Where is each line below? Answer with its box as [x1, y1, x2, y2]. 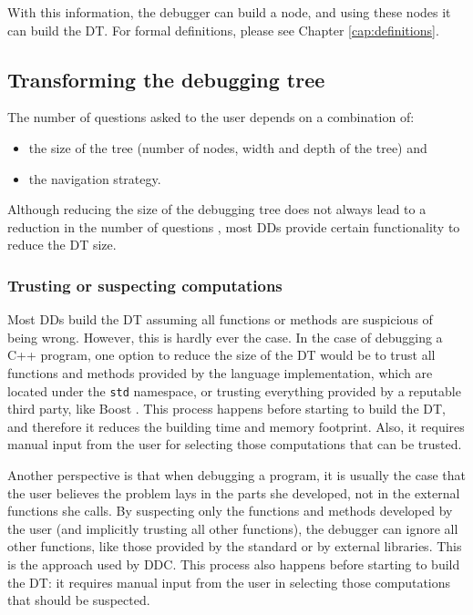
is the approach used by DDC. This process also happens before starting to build [7, 554, 460, 573]
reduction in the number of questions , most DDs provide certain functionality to [7, 217, 460, 236]
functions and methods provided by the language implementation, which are [7, 363, 433, 382]
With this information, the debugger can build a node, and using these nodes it [7, 3, 451, 21]
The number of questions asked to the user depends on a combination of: [7, 108, 415, 127]
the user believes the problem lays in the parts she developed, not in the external [7, 483, 460, 502]
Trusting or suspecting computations [7, 273, 283, 296]
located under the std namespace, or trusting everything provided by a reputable [7, 381, 461, 400]
